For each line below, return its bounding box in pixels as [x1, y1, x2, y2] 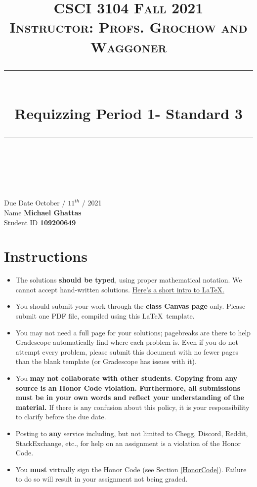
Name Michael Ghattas [4, 207, 82, 217]
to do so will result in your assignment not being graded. [15, 474, 188, 484]
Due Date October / [4, 198, 66, 208]
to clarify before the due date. [15, 411, 106, 422]
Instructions [4, 246, 87, 266]
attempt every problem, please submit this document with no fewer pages [15, 346, 239, 357]
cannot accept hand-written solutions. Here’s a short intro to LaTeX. [15, 284, 225, 294]
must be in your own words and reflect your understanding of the [15, 392, 244, 403]
